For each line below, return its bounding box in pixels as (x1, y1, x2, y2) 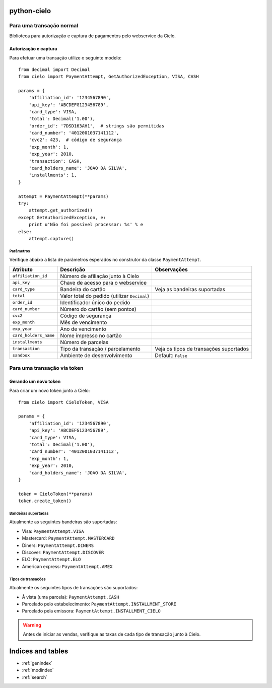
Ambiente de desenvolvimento (60, 352, 132, 359)
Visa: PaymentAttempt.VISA (22, 528, 84, 534)
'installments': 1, (28, 172, 77, 178)
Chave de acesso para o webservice (60, 279, 147, 286)
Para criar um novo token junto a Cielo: (9, 388, 90, 394)
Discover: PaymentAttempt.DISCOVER (22, 549, 104, 556)
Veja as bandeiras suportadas (155, 286, 226, 293)
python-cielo (9, 7, 51, 15)
